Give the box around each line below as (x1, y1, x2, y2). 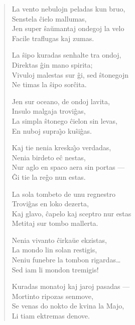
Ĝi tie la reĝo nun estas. (12, 171, 86, 182)
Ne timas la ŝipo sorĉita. (12, 79, 87, 90)
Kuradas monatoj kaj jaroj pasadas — (12, 281, 130, 291)
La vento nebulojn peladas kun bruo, (12, 4, 125, 14)
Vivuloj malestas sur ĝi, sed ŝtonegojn (12, 69, 128, 80)
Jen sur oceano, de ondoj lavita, (12, 96, 110, 106)
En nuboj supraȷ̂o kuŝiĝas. (12, 125, 92, 136)
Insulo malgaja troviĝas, (12, 106, 86, 116)
